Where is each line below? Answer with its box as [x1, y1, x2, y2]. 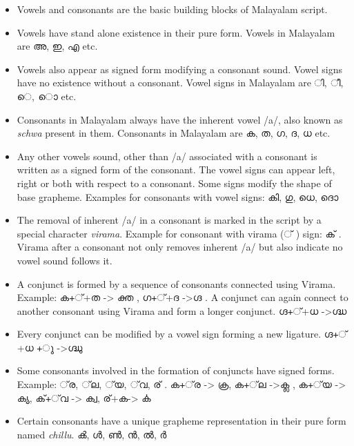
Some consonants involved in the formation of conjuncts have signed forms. [17, 363, 335, 378]
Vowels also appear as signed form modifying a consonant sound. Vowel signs [17, 61, 343, 76]
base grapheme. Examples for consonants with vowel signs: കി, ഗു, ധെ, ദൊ [17, 189, 339, 204]
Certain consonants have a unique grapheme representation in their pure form [17, 414, 346, 428]
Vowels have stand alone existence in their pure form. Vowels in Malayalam [17, 25, 335, 39]
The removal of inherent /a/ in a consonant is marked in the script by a [17, 213, 322, 227]
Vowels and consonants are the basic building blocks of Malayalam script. [17, 2, 328, 16]
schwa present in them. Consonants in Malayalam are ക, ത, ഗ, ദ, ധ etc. [17, 126, 331, 140]
